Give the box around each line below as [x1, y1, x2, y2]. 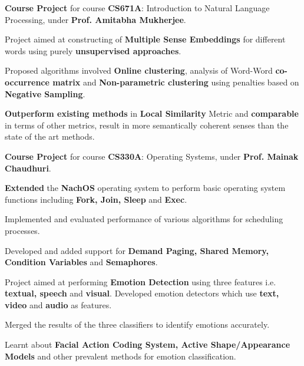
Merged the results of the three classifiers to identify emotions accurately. [5, 318, 270, 331]
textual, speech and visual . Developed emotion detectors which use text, [5, 287, 279, 299]
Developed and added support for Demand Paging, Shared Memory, [5, 244, 269, 256]
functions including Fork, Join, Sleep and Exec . [5, 193, 187, 205]
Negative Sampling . [5, 87, 85, 100]
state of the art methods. [5, 130, 95, 143]
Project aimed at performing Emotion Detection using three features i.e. [5, 275, 276, 288]
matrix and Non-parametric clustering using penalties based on [52, 75, 299, 88]
